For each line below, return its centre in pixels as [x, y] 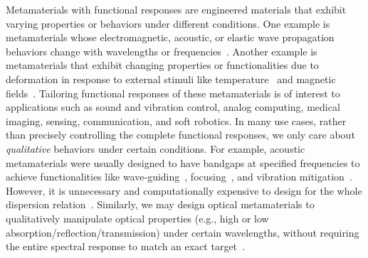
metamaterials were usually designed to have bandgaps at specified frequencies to [183, 162]
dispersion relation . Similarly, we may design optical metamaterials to [160, 204]
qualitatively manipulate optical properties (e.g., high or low [137, 218]
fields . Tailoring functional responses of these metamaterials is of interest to [173, 93]
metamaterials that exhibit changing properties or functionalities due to [162, 65]
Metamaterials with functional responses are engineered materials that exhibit [176, 9]
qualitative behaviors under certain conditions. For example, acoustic [156, 148]
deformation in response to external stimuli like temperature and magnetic [171, 79]
